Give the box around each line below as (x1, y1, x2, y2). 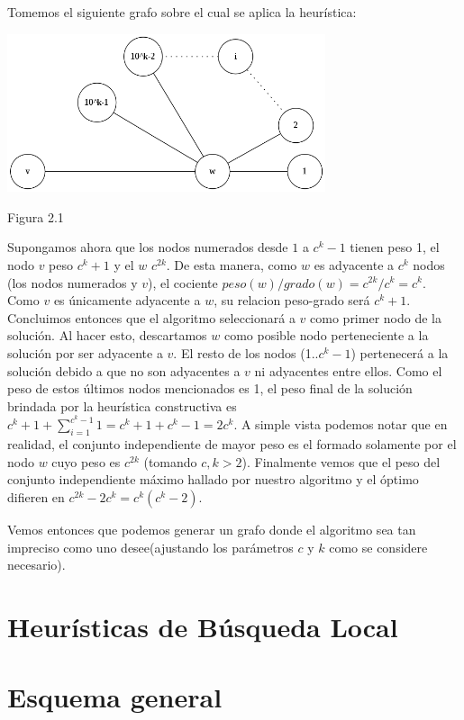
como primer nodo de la (310, 308, 441, 327)
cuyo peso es (51, 452, 121, 471)
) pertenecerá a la (350, 343, 449, 362)
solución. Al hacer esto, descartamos (7, 326, 207, 345)
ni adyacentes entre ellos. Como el (254, 361, 442, 380)
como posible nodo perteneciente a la (223, 326, 429, 345)
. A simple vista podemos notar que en (233, 415, 448, 434)
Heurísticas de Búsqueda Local (7, 607, 398, 644)
